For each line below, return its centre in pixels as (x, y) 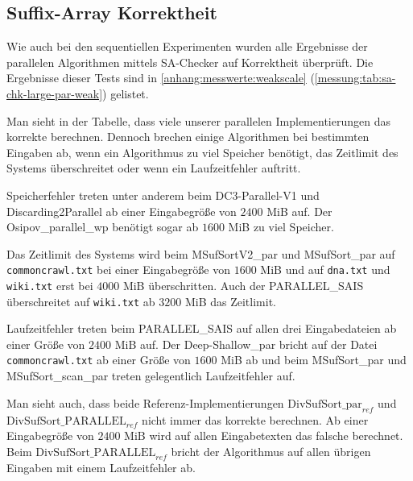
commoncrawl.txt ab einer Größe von (99, 360)
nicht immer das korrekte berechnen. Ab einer (255, 419)
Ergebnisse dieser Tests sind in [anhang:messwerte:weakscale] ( (161, 78)
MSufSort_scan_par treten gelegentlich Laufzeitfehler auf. (151, 376)
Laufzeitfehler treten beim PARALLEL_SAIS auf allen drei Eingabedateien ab (202, 328)
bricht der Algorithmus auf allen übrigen (271, 451)
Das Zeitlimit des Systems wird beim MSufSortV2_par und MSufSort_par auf (201, 253)
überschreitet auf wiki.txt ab (81, 301)
